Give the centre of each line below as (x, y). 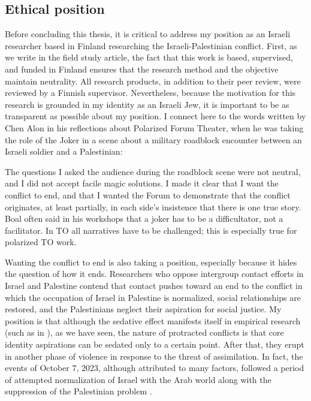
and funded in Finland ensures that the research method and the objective (142, 69)
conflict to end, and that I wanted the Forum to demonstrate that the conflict (148, 195)
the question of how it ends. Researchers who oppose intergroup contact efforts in (154, 274)
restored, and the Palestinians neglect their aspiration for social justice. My (143, 309)
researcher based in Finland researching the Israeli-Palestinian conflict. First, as (151, 45)
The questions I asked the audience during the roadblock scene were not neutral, (153, 171)
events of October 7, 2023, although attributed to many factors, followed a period (155, 368)
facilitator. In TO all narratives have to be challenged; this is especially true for (151, 230)
